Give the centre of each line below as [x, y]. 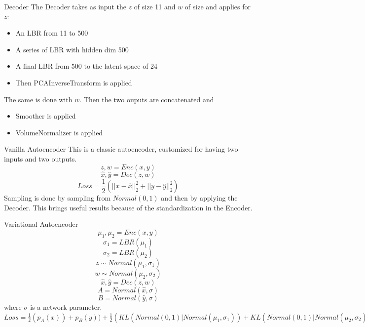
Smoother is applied [46, 116]
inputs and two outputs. [40, 158]
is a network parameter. [66, 307]
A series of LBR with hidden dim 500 [72, 49]
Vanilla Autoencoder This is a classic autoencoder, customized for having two [121, 149]
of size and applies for [218, 6]
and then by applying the [199, 198]
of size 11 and [155, 6]
